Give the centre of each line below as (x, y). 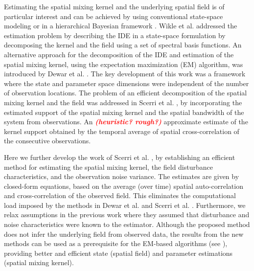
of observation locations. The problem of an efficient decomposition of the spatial (126, 93)
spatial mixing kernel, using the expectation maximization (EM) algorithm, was (124, 64)
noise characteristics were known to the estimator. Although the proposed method (127, 224)
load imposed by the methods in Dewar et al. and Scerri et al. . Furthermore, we (125, 205)
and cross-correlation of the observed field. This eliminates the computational (120, 195)
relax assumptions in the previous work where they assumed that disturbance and (127, 215)
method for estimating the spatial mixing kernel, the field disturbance (108, 167)
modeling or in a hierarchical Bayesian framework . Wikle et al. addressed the (121, 26)
